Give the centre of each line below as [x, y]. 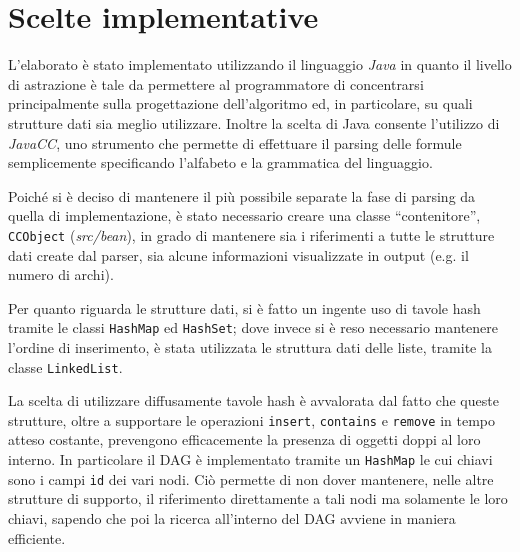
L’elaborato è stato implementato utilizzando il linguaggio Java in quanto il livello [260, 64]
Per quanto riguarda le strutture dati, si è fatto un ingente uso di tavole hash [244, 307]
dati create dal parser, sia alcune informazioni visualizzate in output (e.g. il [238, 254]
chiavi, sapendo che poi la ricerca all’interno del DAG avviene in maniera [232, 517]
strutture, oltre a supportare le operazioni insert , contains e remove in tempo [251, 419]
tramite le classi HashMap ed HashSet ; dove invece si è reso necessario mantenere [253, 327]
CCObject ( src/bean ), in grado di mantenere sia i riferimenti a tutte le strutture [251, 234]
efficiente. [37, 537]
